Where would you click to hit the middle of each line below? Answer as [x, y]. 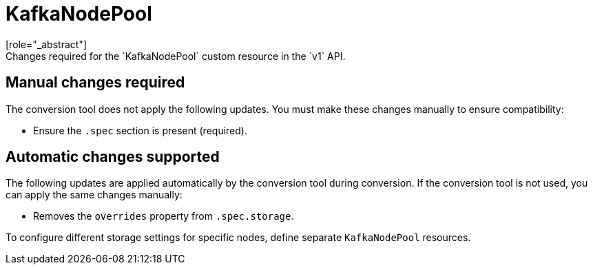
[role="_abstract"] [46, 44]
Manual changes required [95, 83]
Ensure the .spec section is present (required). [140, 130]
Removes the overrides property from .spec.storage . [164, 216]
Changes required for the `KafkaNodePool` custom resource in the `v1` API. [176, 56]
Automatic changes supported [113, 157]
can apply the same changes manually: [94, 195]
